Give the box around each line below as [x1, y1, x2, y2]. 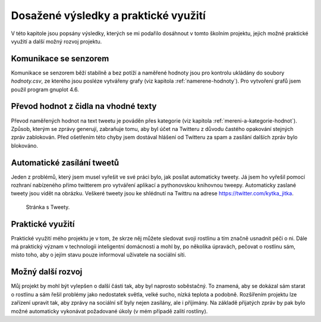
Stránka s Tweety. [26, 203, 70, 211]
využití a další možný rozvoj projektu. [11, 37, 102, 45]
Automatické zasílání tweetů [11, 158, 119, 168]
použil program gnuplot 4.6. [11, 86, 80, 93]
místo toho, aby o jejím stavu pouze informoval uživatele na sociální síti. [11, 251, 187, 258]
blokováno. [11, 142, 39, 149]
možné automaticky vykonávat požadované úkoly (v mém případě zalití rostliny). [11, 307, 208, 315]
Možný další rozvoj [11, 267, 83, 277]
